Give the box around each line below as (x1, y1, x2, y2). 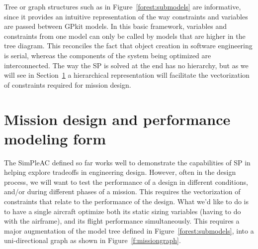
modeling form (4, 128, 106, 148)
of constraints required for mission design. (4, 79, 131, 90)
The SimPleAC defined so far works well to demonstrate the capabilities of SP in (4, 157, 251, 167)
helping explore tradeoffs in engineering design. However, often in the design (4, 167, 236, 177)
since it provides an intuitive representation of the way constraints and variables (4, 11, 248, 21)
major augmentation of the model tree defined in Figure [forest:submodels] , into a (4, 225, 254, 236)
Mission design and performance (4, 109, 231, 129)
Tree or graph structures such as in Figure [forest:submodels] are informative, (4, 1, 241, 11)
